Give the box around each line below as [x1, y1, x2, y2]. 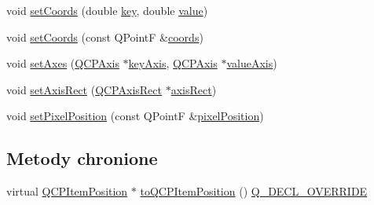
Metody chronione [6, 146, 158, 170]
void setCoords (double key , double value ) [6, 2, 208, 18]
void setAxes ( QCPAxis [6, 55, 119, 71]
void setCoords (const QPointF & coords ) [6, 28, 203, 45]
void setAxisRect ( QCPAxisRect [6, 81, 162, 97]
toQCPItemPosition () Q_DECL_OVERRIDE [140, 183, 368, 200]
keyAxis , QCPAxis [128, 55, 218, 71]
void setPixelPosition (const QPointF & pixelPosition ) [6, 108, 264, 124]
